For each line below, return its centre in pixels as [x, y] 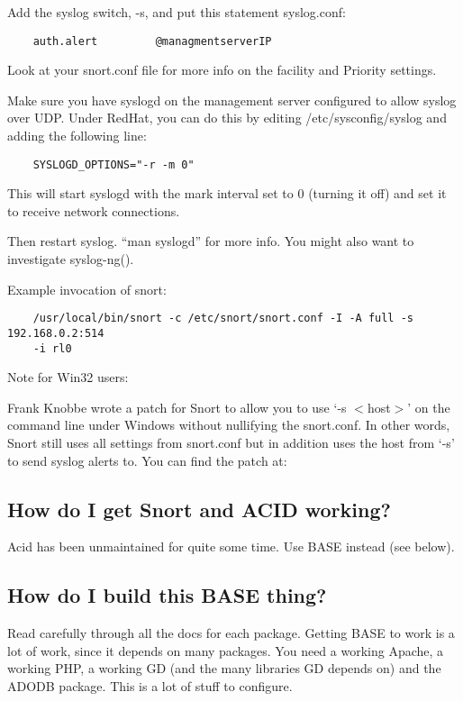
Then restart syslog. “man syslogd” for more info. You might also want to [211, 241]
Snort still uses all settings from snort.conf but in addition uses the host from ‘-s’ [231, 442]
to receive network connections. [94, 210]
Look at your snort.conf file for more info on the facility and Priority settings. [222, 70]
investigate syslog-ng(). [71, 259]
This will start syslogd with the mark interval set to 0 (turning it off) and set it [227, 193]
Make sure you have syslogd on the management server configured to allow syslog [232, 100]
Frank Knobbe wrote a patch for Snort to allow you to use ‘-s [177, 407]
